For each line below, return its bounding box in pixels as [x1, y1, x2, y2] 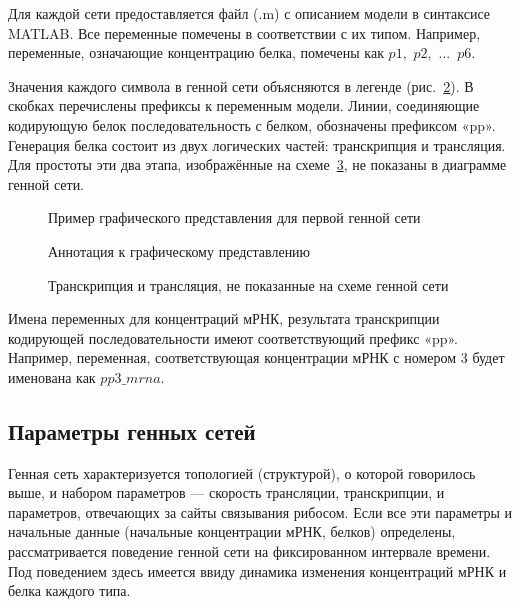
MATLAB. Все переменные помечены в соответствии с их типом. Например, [8, 22, 481, 43]
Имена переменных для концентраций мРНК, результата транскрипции [8, 308, 440, 329]
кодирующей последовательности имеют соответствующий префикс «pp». [8, 327, 459, 348]
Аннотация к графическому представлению [48, 240, 311, 261]
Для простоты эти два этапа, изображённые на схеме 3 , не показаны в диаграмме [8, 154, 507, 175]
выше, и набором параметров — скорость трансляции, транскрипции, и [8, 482, 445, 503]
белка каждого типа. [8, 580, 131, 601]
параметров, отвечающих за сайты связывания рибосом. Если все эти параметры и [8, 501, 512, 522]
